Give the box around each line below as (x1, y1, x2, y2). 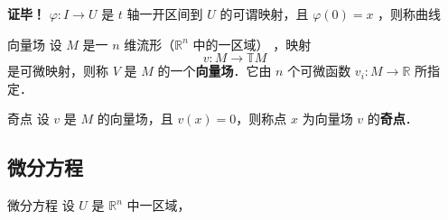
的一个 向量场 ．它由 (157, 61, 272, 80)
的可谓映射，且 (219, 5, 309, 23)
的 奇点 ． (367, 109, 418, 128)
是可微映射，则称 (7, 61, 108, 80)
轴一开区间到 (126, 5, 203, 23)
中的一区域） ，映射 (192, 34, 312, 53)
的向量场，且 (97, 109, 173, 128)
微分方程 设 (7, 196, 75, 215)
